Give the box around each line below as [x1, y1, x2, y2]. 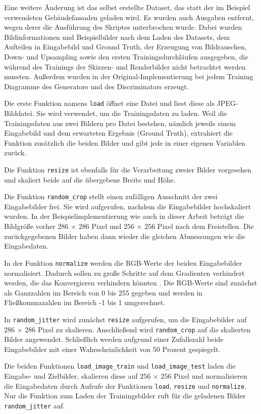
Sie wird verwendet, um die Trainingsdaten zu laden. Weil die [36, 108, 227, 118]
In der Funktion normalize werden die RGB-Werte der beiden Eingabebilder [4, 257, 242, 268]
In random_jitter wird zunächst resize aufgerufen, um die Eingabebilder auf [4, 314, 247, 324]
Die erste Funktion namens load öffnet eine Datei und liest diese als [4, 98, 215, 108]
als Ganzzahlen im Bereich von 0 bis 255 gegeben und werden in [4, 287, 203, 298]
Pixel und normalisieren [174, 371, 247, 381]
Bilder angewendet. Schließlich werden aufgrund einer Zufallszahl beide [4, 334, 224, 344]
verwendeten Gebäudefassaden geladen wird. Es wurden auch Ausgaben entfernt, [4, 12, 254, 22]
